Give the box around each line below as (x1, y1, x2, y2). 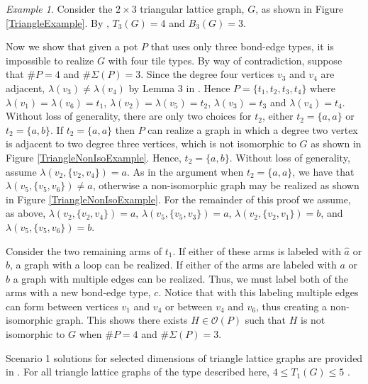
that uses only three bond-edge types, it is (150, 39, 334, 54)
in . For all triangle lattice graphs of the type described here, (6, 364, 269, 379)
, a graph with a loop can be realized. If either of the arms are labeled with (10, 257, 337, 272)
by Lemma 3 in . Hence (128, 80, 230, 95)
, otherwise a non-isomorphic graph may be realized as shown (92, 178, 359, 193)
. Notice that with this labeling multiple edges (158, 285, 359, 300)
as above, (6, 205, 46, 220)
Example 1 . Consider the (6, 1, 113, 16)
